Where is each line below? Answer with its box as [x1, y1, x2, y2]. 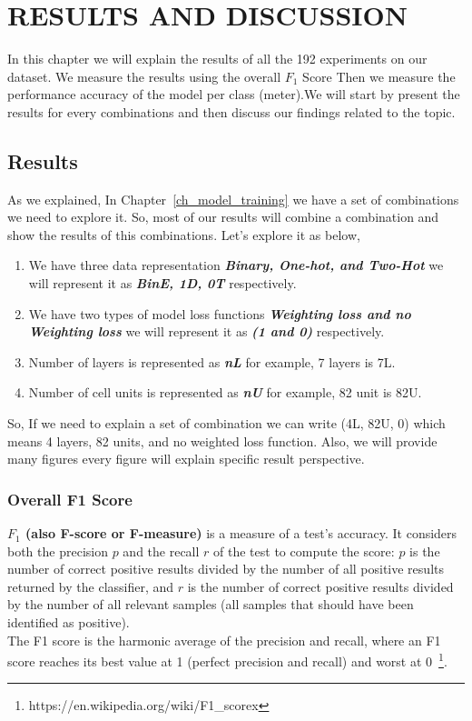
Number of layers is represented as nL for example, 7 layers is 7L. [28, 352, 396, 371]
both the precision [7, 541, 108, 560]
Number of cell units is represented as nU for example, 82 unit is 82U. [28, 383, 422, 402]
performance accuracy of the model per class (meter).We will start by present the [7, 85, 460, 104]
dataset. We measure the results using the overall [7, 66, 281, 85]
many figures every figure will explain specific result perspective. [7, 449, 365, 468]
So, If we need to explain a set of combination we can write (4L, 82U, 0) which [7, 414, 446, 433]
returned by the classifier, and [7, 576, 174, 596]
